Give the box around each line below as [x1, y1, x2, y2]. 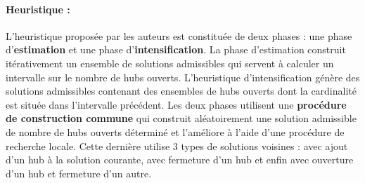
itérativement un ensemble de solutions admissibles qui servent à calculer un [6, 55, 334, 70]
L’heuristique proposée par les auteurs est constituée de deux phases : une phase [6, 28, 352, 43]
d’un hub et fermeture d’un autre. [6, 165, 152, 180]
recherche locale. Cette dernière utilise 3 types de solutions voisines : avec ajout [6, 138, 348, 153]
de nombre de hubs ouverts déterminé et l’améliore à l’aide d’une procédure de [6, 124, 345, 139]
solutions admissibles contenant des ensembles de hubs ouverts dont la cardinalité [6, 83, 357, 98]
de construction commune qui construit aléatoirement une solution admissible [6, 111, 357, 126]
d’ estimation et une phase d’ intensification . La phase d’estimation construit [6, 42, 346, 57]
